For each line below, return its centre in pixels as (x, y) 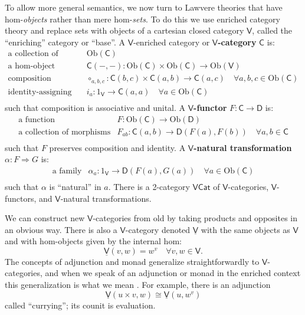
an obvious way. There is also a (61, 229)
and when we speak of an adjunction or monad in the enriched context (173, 273)
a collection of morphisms (65, 132)
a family (67, 171)
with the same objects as (245, 229)
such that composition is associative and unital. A (95, 107)
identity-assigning (40, 92)
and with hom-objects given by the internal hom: (93, 241)
